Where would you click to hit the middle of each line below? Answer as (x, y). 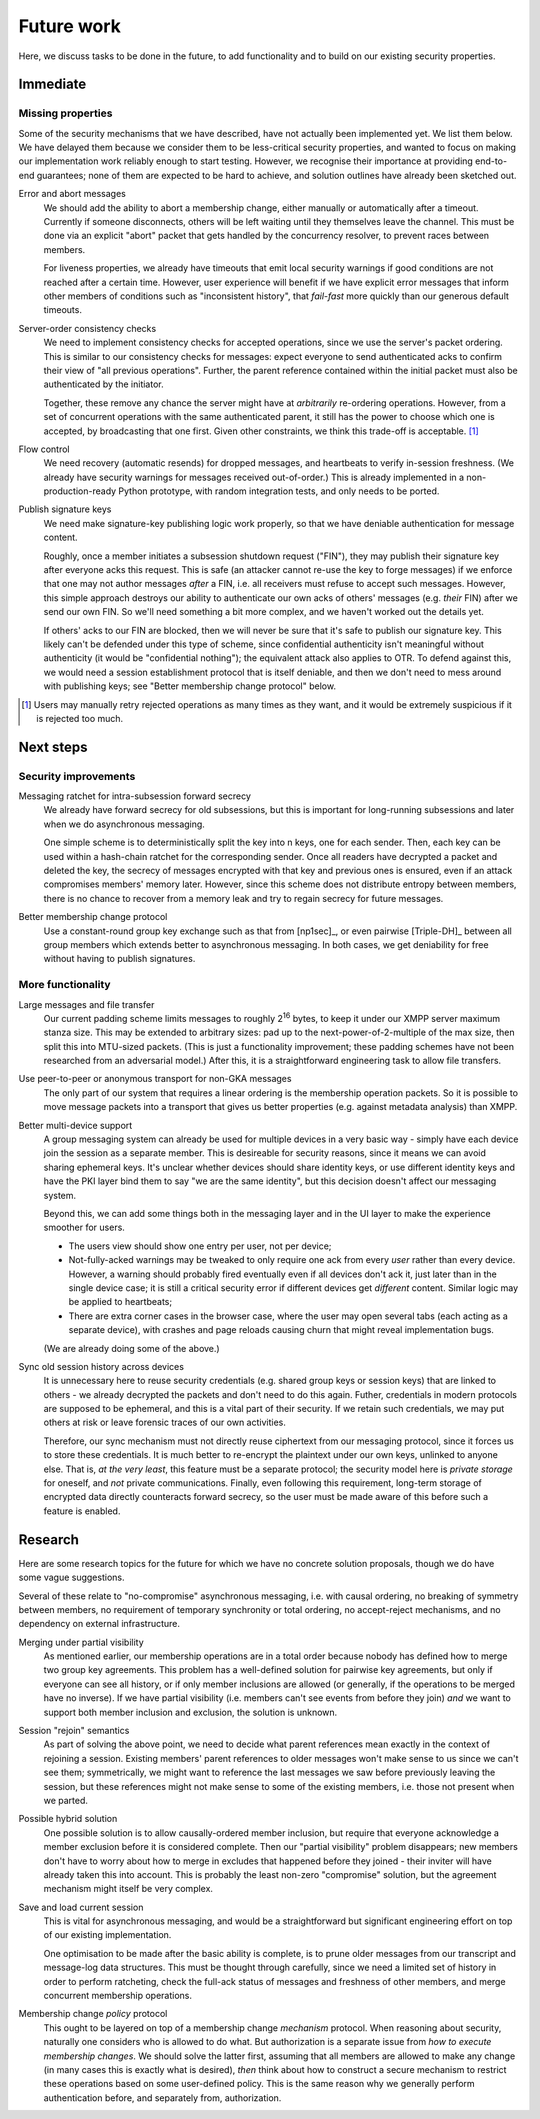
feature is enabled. (82, 1511)
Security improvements (77, 776)
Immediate (52, 84)
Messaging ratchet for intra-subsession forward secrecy (135, 796)
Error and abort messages (72, 194)
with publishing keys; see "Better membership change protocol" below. (190, 686)
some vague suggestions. (71, 1577)
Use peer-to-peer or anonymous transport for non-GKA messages (155, 1079)
